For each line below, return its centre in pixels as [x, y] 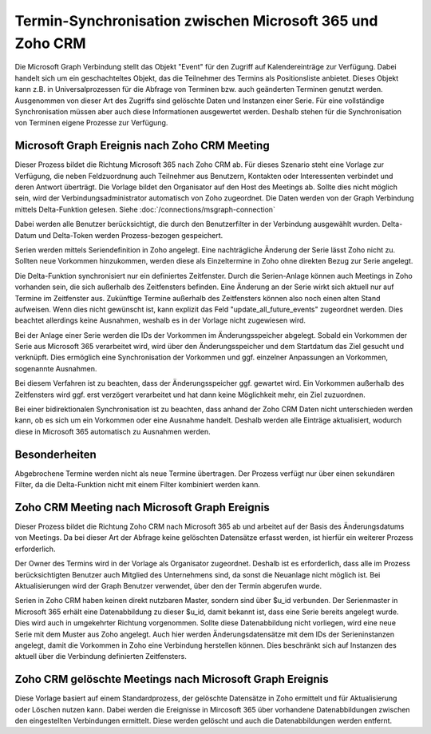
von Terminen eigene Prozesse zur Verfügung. [91, 123]
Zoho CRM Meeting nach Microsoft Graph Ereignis [142, 507]
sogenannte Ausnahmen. [56, 368]
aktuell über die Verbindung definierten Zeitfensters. [101, 657]
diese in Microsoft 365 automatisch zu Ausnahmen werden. [113, 431]
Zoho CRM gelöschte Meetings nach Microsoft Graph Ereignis [172, 679]
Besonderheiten [56, 454]
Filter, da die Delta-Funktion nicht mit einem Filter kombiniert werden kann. [138, 485]
